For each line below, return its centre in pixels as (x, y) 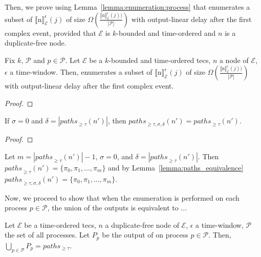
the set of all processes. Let (47, 235)
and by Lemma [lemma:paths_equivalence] (176, 167)
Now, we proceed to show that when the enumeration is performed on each (122, 197)
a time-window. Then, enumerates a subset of (81, 72)
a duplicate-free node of (142, 224)
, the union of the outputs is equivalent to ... (117, 208)
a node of (234, 60)
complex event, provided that (50, 33)
